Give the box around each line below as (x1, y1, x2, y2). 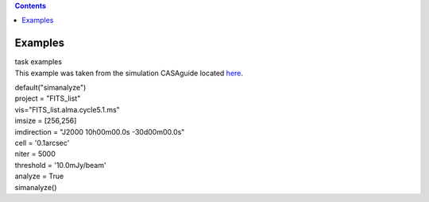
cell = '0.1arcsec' (14, 139, 70, 148)
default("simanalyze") (14, 83, 87, 93)
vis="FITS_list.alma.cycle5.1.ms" (14, 105, 121, 114)
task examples (14, 57, 63, 67)
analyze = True (14, 171, 64, 181)
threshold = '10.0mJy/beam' (14, 160, 106, 170)
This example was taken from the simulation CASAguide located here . (14, 68, 244, 78)
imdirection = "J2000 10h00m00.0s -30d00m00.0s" (14, 127, 185, 136)
